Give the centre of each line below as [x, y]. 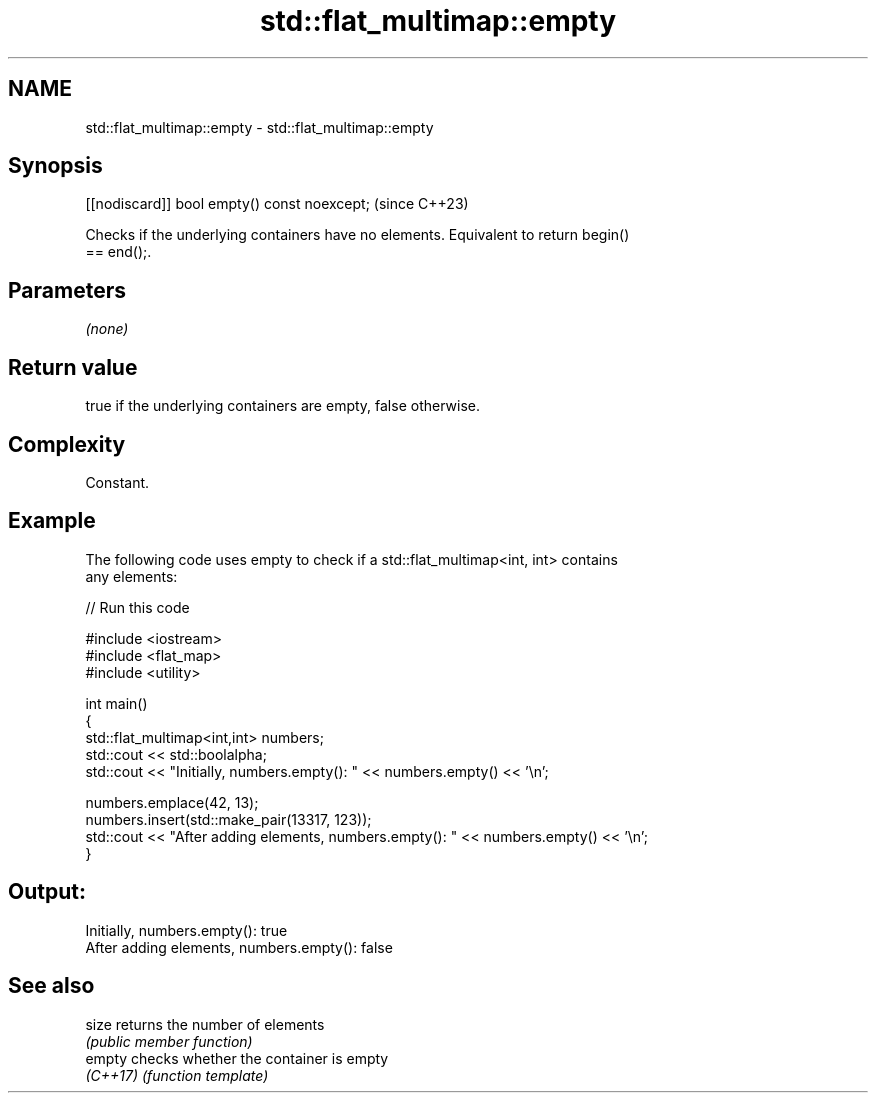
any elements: [131, 576]
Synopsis [55, 166]
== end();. [118, 252]
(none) [107, 329]
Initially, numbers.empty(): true [186, 930]
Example [52, 521]
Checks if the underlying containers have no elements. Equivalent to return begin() [357, 235]
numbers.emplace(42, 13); [172, 802]
